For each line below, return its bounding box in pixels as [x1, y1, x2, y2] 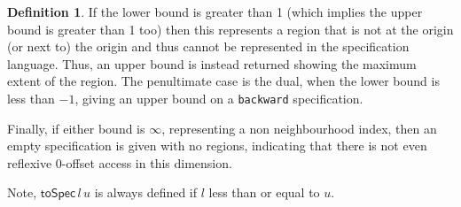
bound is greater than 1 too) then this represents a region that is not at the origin [7, 19, 454, 38]
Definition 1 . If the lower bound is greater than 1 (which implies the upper [7, 3, 423, 20]
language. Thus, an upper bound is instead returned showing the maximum [7, 54, 417, 73]
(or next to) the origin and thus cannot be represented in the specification [7, 37, 410, 56]
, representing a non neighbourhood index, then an [161, 119, 437, 137]
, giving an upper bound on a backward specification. [74, 88, 363, 107]
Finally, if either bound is [7, 119, 145, 137]
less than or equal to [208, 183, 320, 202]
